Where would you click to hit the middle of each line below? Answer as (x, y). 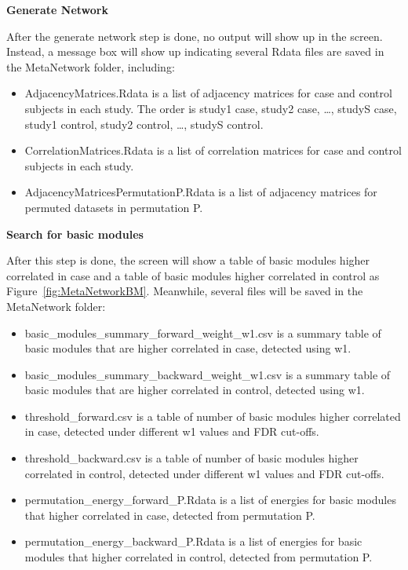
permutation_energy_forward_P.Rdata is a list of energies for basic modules (210, 500)
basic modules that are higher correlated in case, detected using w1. (188, 348)
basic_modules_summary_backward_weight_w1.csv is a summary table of (208, 374)
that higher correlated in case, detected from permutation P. (170, 515)
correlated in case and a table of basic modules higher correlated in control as (193, 275)
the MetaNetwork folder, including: (91, 66)
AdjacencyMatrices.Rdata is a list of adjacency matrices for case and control (208, 93)
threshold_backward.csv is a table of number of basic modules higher (191, 458)
